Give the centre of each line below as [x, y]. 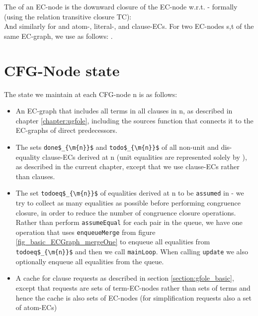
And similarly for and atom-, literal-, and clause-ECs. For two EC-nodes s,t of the [129, 26]
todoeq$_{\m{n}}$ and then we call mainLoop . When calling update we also [132, 252]
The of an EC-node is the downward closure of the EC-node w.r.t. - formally [121, 6]
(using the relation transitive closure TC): [68, 16]
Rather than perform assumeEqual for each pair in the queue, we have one [129, 222]
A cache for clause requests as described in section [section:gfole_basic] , [125, 278]
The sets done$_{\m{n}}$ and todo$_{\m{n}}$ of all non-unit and [117, 147]
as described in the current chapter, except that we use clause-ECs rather [128, 166]
